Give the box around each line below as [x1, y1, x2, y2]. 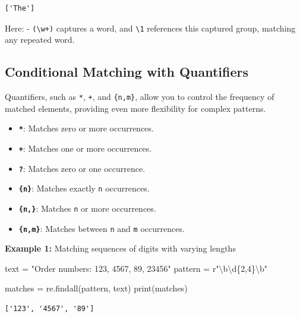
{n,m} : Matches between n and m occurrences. [18, 222, 185, 234]
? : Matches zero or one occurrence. [18, 162, 146, 174]
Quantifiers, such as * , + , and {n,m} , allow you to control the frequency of [5, 90, 274, 103]
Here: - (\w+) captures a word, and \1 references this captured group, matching [5, 21, 296, 34]
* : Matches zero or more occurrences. [18, 122, 154, 134]
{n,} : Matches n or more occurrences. [18, 202, 156, 214]
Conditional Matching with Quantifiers [5, 62, 249, 81]
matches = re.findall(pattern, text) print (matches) [5, 282, 188, 294]
